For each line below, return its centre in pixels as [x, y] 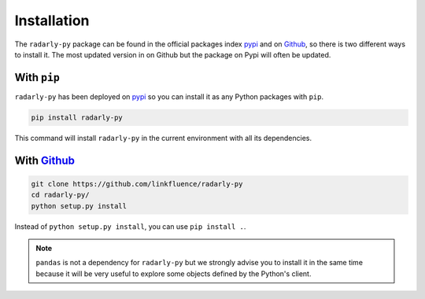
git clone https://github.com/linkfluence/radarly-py [137, 184]
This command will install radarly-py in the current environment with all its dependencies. [163, 138]
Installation [52, 20]
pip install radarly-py [77, 117]
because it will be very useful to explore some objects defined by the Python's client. [174, 273]
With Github [44, 160]
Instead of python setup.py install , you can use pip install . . [130, 226]
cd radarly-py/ [60, 195]
